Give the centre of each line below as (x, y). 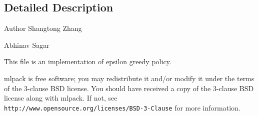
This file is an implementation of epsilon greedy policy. (88, 61)
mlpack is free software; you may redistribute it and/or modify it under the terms (129, 78)
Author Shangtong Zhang (43, 28)
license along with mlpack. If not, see (61, 98)
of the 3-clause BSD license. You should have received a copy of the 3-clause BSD (129, 88)
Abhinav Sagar (27, 45)
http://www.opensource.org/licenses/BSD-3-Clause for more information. (122, 107)
